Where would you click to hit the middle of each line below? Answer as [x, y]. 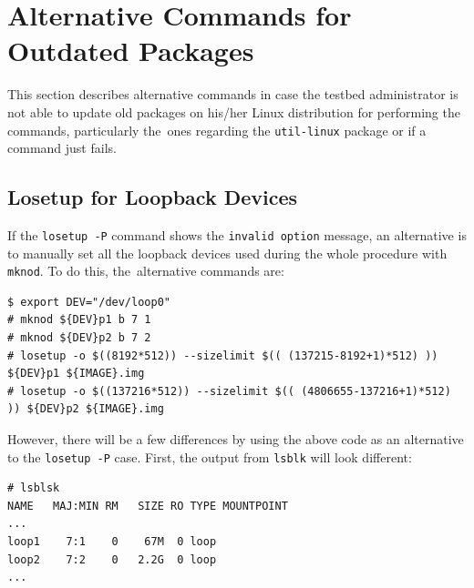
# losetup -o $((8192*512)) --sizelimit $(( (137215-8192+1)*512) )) [223, 355]
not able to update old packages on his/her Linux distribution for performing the [234, 112]
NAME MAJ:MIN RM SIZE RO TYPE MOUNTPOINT [148, 506]
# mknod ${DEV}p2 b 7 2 [79, 338]
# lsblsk [34, 488]
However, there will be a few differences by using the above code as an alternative [236, 439]
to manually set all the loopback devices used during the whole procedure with [227, 253]
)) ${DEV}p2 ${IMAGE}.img [86, 409]
